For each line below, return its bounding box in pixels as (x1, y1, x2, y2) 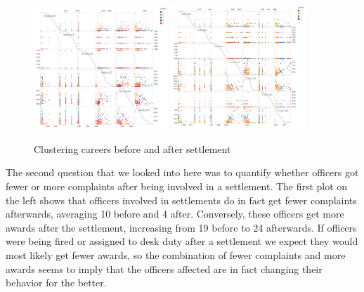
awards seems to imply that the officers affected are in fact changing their (6, 261, 323, 276)
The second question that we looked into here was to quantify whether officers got (6, 165, 359, 180)
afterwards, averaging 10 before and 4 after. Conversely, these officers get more (6, 206, 344, 221)
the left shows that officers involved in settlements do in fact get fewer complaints (6, 192, 357, 207)
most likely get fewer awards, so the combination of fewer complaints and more (6, 247, 346, 262)
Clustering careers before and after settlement (34, 141, 231, 156)
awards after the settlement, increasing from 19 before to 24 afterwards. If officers (6, 220, 357, 234)
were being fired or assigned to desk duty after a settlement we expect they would (6, 234, 358, 248)
